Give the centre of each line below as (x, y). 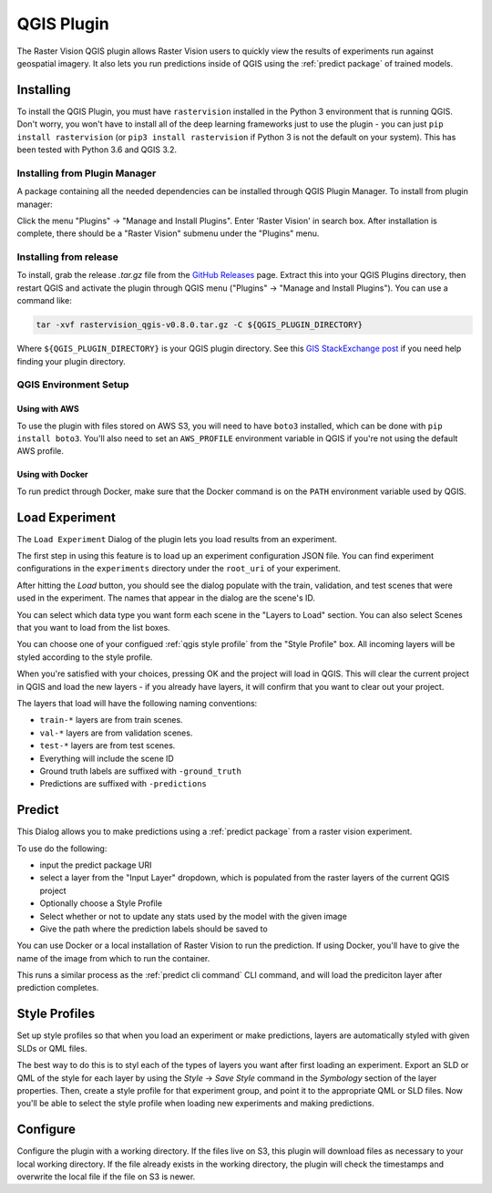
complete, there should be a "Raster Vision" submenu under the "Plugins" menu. (168, 233)
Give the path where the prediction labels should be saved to (154, 929)
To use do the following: (62, 848)
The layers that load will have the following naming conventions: (137, 703)
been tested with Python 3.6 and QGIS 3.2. (97, 149)
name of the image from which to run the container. (113, 958)
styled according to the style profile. (85, 657)
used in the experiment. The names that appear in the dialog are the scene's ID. (166, 598)
